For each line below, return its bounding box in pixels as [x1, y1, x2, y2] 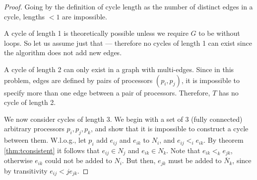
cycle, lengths [4, 11, 45, 21]
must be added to [168, 155, 222, 166]
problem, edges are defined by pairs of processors [4, 75, 153, 85]
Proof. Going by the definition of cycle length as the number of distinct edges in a [4, 1, 253, 11]
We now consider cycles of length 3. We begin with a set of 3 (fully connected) [4, 113, 243, 124]
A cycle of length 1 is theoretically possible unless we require [4, 28, 189, 38]
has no [218, 87, 239, 97]
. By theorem [203, 135, 244, 145]
